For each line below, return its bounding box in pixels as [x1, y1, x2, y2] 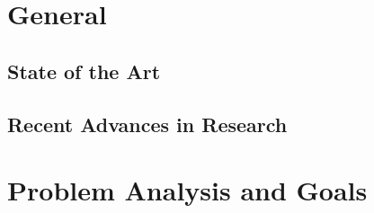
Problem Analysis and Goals [7, 172, 368, 209]
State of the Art [7, 57, 161, 84]
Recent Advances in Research [7, 110, 288, 138]
